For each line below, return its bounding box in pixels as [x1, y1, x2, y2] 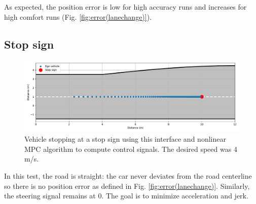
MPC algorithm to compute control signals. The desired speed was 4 [24, 143, 237, 154]
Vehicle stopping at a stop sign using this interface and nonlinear [24, 134, 226, 144]
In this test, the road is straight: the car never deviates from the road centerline [4, 170, 252, 181]
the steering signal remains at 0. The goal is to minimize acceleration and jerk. [4, 190, 248, 201]
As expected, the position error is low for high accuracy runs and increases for [4, 2, 247, 12]
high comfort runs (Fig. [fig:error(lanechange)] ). [4, 11, 152, 22]
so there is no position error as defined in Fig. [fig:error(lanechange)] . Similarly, [4, 180, 250, 191]
